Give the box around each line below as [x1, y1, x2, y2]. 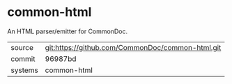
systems [10, 65, 38, 75]
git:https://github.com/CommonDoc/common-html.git [45, 42, 222, 52]
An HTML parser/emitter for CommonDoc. [7, 27, 127, 35]
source [10, 42, 33, 52]
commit [10, 53, 36, 63]
